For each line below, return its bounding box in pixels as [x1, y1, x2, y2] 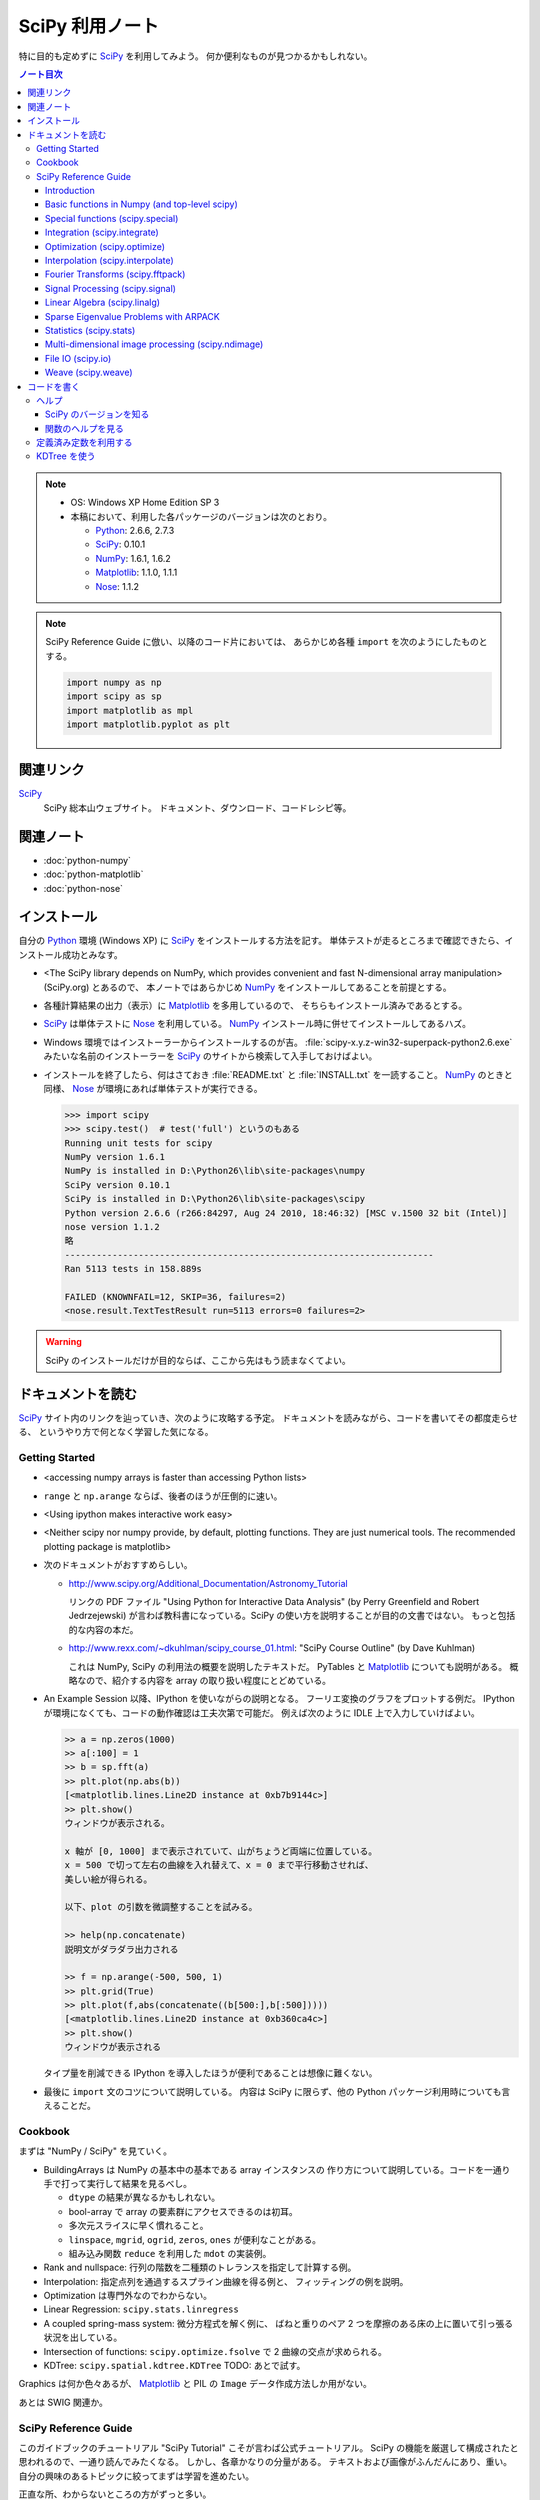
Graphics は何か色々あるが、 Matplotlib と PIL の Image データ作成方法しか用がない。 [18, 2378, 372, 2390]
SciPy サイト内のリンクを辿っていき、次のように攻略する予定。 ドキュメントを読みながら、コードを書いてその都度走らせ [18, 1411, 519, 1424]
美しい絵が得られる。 [64, 1873, 153, 1885]
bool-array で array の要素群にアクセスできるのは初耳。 [68, 2205, 299, 2217]
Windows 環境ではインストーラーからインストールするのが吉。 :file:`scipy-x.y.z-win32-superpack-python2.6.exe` [43, 1036, 513, 1048]
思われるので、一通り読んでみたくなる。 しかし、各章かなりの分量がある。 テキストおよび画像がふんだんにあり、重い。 [18, 2456, 512, 2468]
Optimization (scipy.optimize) [45, 240, 165, 252]
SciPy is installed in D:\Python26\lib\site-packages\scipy [64, 1193, 366, 1205]
